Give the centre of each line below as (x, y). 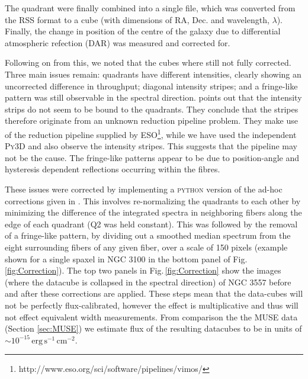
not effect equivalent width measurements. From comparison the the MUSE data (151, 317)
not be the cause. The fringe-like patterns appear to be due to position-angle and (152, 157)
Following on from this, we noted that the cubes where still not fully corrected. (148, 62)
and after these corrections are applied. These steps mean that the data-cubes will (154, 293)
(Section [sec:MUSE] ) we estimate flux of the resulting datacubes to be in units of (153, 328)
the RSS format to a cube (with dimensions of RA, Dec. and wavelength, (137, 19)
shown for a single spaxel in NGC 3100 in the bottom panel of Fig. (126, 258)
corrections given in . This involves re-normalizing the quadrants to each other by (153, 200)
